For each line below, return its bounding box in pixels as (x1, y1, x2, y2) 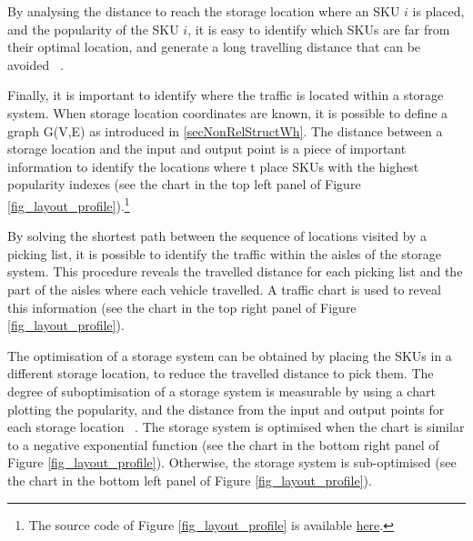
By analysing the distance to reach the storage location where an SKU (7, 2, 400, 20)
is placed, (412, 2, 465, 20)
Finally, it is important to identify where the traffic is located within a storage (7, 85, 444, 105)
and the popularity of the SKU (7, 19, 179, 38)
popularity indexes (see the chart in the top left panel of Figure (7, 175, 361, 194)
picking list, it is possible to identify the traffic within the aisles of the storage (7, 244, 441, 263)
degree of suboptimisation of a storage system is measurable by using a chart (7, 381, 436, 400)
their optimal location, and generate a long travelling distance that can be (7, 37, 421, 56)
